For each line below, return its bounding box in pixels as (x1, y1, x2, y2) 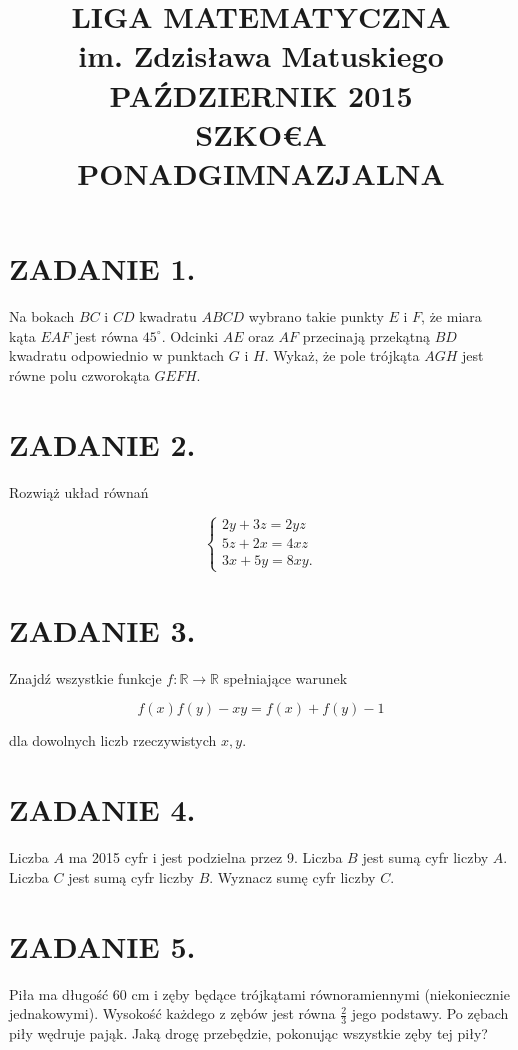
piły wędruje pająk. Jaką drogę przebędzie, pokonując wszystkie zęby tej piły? (9, 1022, 488, 1043)
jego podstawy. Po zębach (351, 1003, 509, 1024)
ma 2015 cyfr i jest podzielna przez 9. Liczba (68, 847, 343, 868)
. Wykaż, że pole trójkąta (264, 345, 420, 366)
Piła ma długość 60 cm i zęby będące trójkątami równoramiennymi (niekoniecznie (9, 983, 510, 1004)
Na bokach (9, 306, 75, 327)
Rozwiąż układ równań (9, 481, 149, 502)
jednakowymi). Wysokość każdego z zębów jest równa (9, 1003, 336, 1024)
